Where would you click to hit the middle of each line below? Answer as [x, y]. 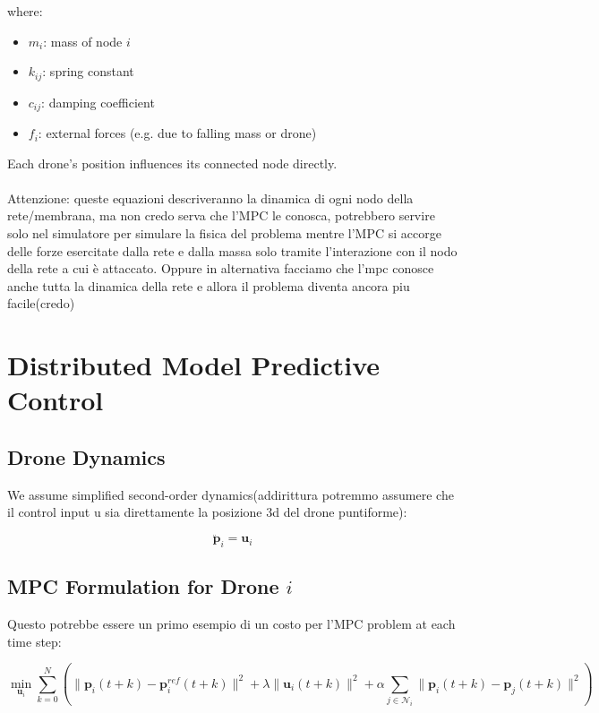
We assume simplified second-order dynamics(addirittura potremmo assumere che [231, 494]
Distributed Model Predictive [194, 365]
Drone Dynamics [86, 456]
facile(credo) [41, 303]
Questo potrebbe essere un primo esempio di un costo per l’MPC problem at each [231, 624]
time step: [34, 641]
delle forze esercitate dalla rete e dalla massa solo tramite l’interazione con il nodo [232, 250]
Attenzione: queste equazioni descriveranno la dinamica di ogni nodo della [210, 198]
